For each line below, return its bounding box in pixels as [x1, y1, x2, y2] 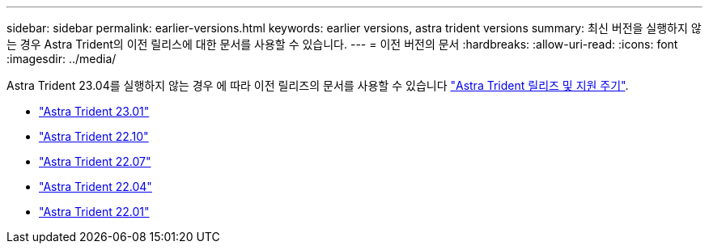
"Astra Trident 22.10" [39, 129, 149, 143]
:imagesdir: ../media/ [6, 52, 117, 66]
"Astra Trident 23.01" [39, 104, 150, 118]
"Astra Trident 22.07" [39, 155, 151, 168]
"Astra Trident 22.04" [39, 180, 152, 193]
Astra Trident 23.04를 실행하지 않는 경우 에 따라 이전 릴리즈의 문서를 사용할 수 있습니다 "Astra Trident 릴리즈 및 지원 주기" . [6, 78, 629, 92]
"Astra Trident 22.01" [39, 205, 150, 218]
